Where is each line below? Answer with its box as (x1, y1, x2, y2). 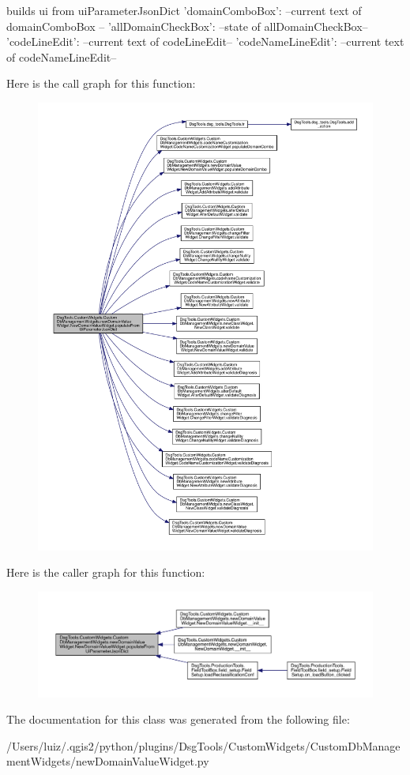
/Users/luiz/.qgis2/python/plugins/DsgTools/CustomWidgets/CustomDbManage (6, 737, 401, 754)
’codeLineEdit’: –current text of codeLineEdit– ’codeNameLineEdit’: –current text (6, 33, 404, 50)
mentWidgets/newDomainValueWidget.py (6, 753, 209, 769)
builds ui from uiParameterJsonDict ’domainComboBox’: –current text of (6, 2, 362, 18)
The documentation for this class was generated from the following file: (6, 711, 350, 728)
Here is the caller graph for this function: (6, 564, 205, 581)
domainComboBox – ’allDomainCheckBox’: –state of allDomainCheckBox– (6, 17, 368, 34)
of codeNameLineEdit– (6, 48, 117, 65)
